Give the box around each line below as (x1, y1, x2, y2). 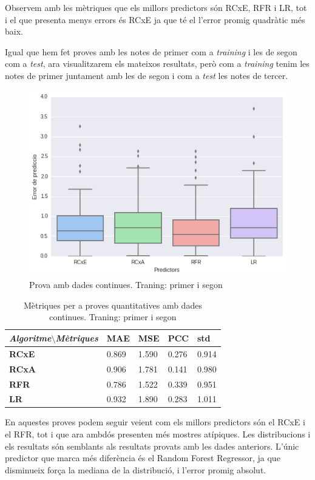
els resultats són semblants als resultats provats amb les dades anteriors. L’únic (5, 439, 299, 452)
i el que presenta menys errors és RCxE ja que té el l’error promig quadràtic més (5, 13, 305, 26)
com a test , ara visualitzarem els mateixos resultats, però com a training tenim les (5, 57, 310, 70)
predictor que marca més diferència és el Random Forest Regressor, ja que (5, 451, 280, 464)
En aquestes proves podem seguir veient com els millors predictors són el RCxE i (5, 416, 305, 428)
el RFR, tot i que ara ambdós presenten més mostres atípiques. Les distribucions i (5, 428, 311, 441)
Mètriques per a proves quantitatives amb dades (23, 298, 202, 311)
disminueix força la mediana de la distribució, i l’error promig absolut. (5, 463, 266, 476)
